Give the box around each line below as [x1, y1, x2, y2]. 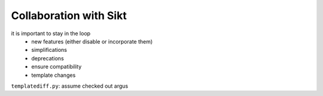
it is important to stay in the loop [11, 30, 91, 37]
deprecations [31, 54, 64, 62]
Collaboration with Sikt [11, 9, 127, 22]
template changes [31, 72, 76, 79]
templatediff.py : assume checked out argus [11, 82, 129, 89]
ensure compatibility [31, 63, 82, 70]
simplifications [31, 47, 67, 54]
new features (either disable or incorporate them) [31, 38, 153, 45]
